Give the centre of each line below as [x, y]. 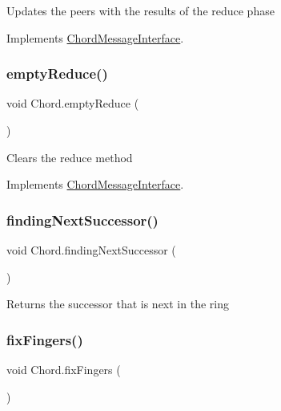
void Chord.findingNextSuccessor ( [91, 250]
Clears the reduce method [70, 157]
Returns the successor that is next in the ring [118, 304]
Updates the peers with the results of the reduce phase [140, 10]
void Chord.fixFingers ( [64, 369]
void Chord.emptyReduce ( [73, 103]
